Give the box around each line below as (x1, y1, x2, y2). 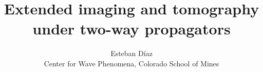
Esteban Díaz (110, 48, 153, 59)
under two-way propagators (32, 18, 231, 39)
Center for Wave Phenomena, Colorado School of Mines (44, 58, 219, 68)
